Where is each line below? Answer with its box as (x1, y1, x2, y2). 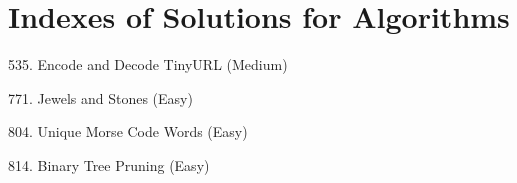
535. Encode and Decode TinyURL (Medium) (8, 54, 288, 75)
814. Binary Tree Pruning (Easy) (8, 154, 210, 175)
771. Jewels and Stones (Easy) (8, 87, 193, 108)
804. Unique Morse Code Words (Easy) (8, 121, 248, 142)
